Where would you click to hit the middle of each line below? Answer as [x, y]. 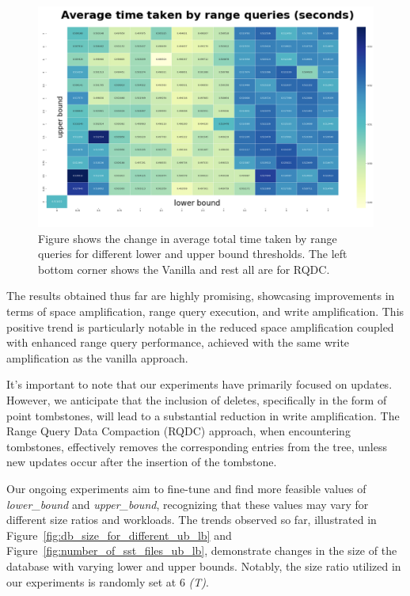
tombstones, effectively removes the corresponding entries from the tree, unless [197, 446]
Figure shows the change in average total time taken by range [188, 238]
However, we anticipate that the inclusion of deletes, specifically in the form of [197, 400]
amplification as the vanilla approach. [97, 357]
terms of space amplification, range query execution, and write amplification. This [205, 311]
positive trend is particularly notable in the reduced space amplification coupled [200, 326]
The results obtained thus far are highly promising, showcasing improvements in [201, 296]
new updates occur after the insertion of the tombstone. [142, 462]
